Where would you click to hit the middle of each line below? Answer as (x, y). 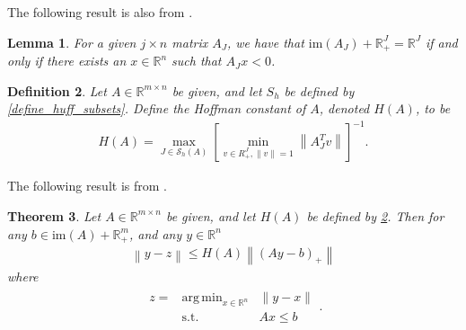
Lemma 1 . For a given (72, 42)
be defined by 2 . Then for (375, 215)
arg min (202, 297)
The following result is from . (87, 186)
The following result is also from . (100, 12)
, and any (155, 233)
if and (441, 42)
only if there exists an (67, 61)
